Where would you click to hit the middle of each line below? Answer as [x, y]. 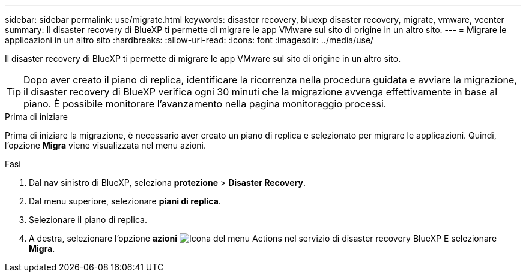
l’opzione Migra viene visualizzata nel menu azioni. [105, 145]
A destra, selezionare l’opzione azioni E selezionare [263, 238]
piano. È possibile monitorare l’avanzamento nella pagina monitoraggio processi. [205, 104]
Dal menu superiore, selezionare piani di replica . [125, 201]
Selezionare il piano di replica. [88, 220]
